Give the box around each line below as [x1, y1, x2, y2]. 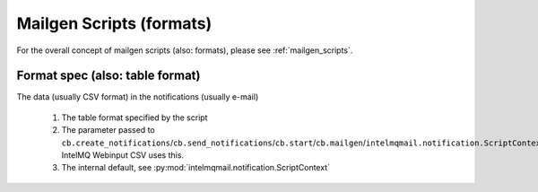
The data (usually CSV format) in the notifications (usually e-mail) [16, 92, 259, 102]
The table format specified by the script [61, 112, 208, 123]
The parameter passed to [61, 125, 156, 135]
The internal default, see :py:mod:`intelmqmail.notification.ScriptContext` [61, 162, 331, 173]
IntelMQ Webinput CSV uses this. [61, 150, 184, 161]
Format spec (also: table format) [16, 68, 201, 83]
